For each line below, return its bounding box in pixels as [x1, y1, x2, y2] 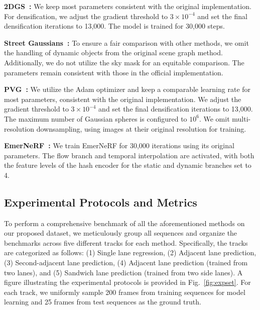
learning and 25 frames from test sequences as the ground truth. [4, 296, 201, 307]
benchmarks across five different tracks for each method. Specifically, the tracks [4, 237, 248, 248]
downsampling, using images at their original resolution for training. [36, 123, 246, 134]
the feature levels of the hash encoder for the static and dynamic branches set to [4, 160, 251, 170]
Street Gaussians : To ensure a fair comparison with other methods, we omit [4, 37, 249, 48]
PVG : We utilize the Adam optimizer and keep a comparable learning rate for [4, 84, 251, 94]
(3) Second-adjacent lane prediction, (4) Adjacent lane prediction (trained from [4, 257, 248, 268]
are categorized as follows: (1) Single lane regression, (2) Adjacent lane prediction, [4, 247, 256, 258]
